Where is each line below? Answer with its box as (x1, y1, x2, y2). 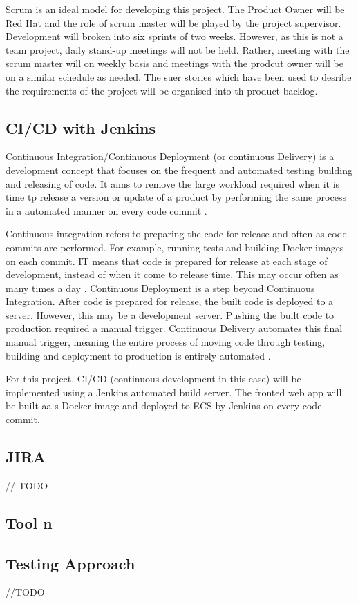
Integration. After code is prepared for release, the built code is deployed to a (6, 294, 334, 309)
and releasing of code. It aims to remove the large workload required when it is (6, 176, 340, 191)
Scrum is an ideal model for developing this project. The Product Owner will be (6, 2, 345, 16)
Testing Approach (6, 552, 135, 574)
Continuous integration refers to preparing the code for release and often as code (6, 226, 347, 241)
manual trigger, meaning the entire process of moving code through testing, (6, 335, 326, 349)
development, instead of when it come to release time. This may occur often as (6, 267, 339, 282)
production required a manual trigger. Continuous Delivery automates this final (6, 321, 343, 335)
